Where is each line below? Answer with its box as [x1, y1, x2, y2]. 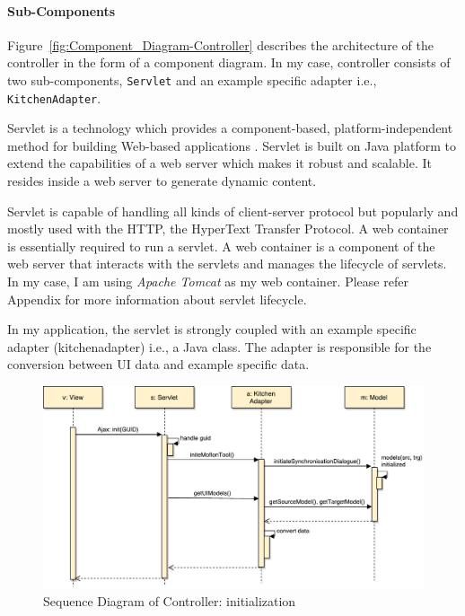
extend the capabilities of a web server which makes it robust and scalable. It [7, 154, 432, 172]
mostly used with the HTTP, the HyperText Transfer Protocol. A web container [7, 219, 449, 238]
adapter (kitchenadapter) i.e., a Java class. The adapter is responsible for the [7, 337, 432, 356]
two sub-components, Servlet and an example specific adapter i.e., [7, 70, 377, 89]
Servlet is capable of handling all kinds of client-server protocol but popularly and [7, 201, 459, 220]
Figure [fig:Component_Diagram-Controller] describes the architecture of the [7, 35, 434, 54]
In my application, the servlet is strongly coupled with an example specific [7, 320, 417, 339]
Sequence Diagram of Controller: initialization [43, 592, 296, 611]
